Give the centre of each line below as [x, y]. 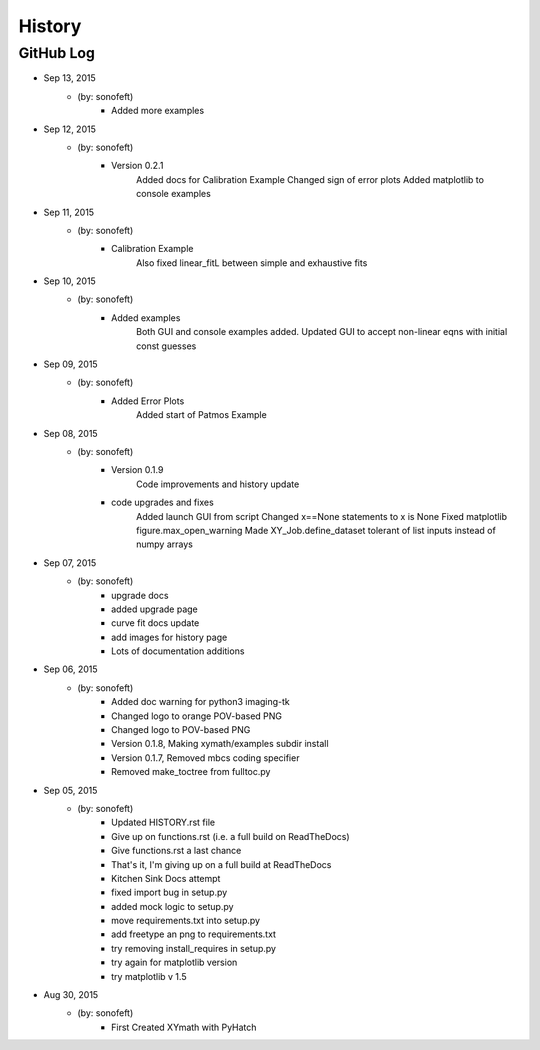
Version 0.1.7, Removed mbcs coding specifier [205, 757]
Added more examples [158, 111]
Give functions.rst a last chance [176, 851]
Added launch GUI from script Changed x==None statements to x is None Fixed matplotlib [322, 516]
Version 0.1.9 [137, 470]
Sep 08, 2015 [71, 433]
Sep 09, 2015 [71, 364]
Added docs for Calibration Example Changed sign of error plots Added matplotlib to [310, 179]
